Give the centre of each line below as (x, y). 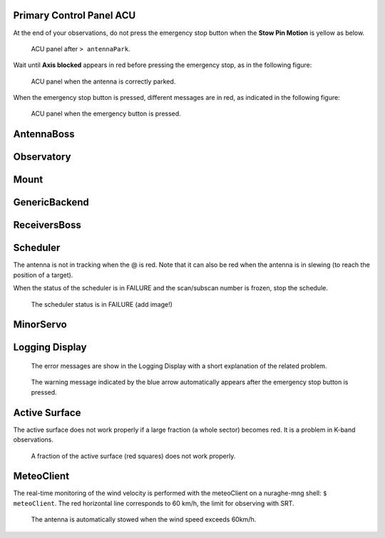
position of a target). (43, 275)
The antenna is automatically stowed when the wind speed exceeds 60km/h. (144, 519)
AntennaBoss (44, 134)
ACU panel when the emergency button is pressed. (106, 113)
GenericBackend (51, 202)
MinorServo (40, 325)
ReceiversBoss (47, 225)
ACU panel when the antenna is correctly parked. (103, 81)
